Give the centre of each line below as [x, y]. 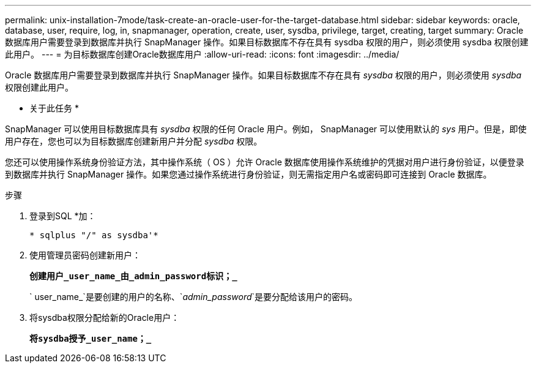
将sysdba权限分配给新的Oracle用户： [105, 317]
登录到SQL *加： [63, 216]
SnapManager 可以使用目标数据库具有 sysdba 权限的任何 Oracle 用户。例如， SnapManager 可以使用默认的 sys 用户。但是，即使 [266, 129]
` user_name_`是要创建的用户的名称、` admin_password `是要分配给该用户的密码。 [194, 297]
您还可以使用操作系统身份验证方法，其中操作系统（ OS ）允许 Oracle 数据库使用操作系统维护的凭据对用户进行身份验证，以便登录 [265, 162]
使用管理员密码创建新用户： [85, 255]
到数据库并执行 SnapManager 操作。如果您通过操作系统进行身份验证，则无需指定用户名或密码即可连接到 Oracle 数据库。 [248, 174]
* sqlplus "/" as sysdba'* [94, 235]
